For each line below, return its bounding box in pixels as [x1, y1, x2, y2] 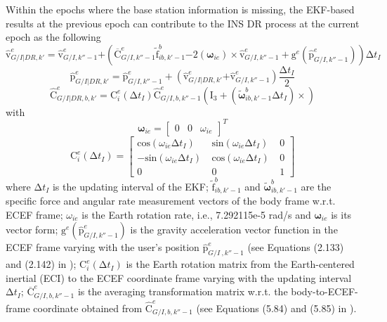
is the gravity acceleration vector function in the [130, 222, 338, 237]
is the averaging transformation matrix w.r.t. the [77, 284, 288, 299]
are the [301, 179, 332, 193]
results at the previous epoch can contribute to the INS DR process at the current [6, 15, 360, 30]
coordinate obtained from [33, 300, 143, 315]
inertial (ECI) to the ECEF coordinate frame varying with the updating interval [6, 270, 352, 285]
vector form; [6, 222, 58, 237]
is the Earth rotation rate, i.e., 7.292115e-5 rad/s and [81, 207, 311, 221]
